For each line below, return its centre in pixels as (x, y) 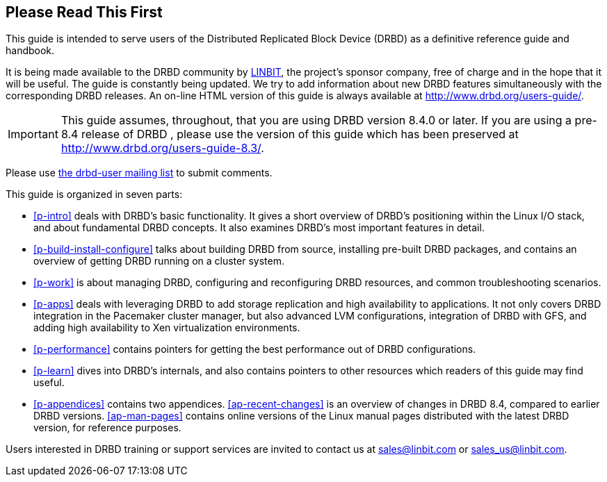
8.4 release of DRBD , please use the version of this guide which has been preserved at (290, 134)
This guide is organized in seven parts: (94, 194)
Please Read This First (84, 12)
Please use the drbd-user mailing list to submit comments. (139, 173)
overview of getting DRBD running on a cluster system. (159, 261)
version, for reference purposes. (107, 428)
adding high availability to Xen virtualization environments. (167, 328)
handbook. (30, 51)
